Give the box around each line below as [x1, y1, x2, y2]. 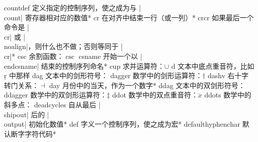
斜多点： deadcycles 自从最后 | [4, 99, 101, 109]
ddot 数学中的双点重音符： [112, 90, 198, 100]
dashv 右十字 [207, 70, 249, 81]
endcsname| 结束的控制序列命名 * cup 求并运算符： [4, 60, 165, 71]
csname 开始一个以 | [79, 50, 142, 61]
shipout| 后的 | [4, 109, 49, 119]
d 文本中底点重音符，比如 [171, 60, 255, 71]
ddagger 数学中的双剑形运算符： [4, 90, 107, 100]
